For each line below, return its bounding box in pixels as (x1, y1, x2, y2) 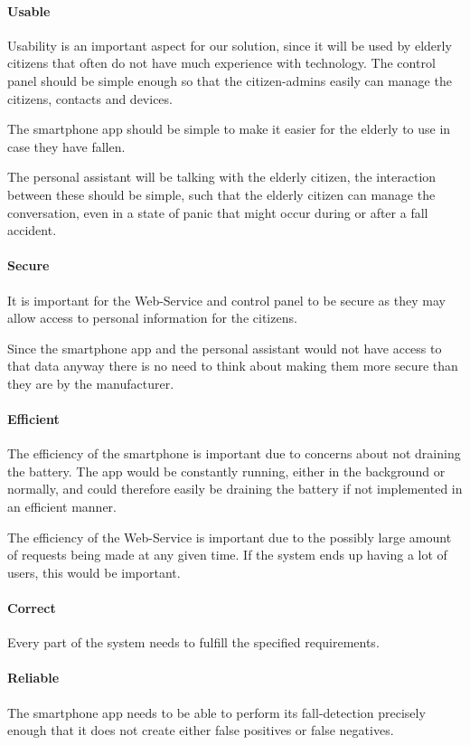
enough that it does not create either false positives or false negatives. (7, 721, 394, 740)
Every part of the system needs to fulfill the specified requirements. (7, 633, 380, 652)
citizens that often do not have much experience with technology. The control (7, 53, 436, 72)
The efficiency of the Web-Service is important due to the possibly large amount (7, 527, 452, 546)
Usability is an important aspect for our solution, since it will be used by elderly (7, 35, 452, 54)
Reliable (7, 668, 60, 687)
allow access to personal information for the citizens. (7, 308, 297, 327)
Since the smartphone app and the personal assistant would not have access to (7, 338, 442, 357)
